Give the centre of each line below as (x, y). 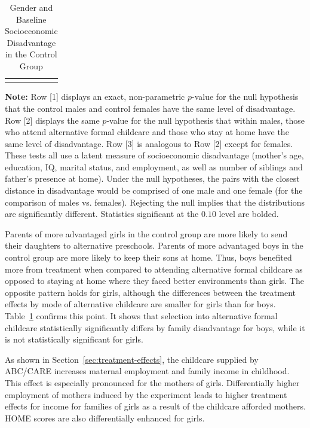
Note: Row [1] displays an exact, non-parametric (95, 97)
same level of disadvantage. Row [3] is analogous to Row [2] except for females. (149, 143)
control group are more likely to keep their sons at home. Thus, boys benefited (148, 257)
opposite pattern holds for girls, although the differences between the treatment (151, 292)
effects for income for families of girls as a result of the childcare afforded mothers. (155, 406)
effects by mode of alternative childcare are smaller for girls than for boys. (140, 304)
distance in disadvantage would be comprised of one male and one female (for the (154, 190)
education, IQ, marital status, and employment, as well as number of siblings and (154, 166)
